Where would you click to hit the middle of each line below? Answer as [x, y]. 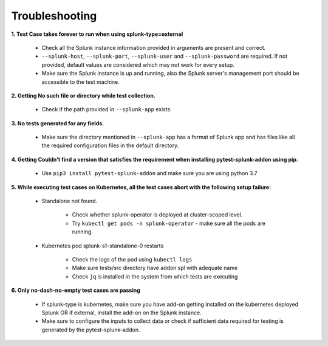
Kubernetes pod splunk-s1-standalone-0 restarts [103, 246]
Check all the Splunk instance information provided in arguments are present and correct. [154, 47]
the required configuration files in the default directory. [110, 145]
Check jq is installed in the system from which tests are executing [155, 276]
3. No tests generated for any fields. [58, 123]
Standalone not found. [69, 201]
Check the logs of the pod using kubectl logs [132, 259]
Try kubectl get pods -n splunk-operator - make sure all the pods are [169, 223]
